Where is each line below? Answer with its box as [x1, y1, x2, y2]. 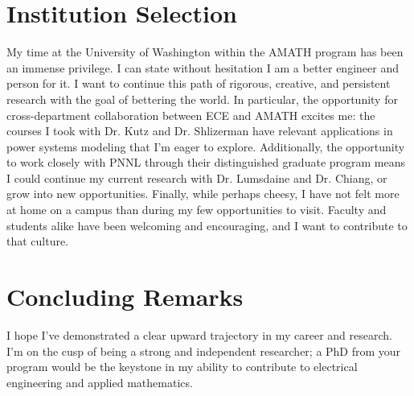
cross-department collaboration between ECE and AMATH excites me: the [6, 106, 375, 123]
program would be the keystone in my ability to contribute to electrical [6, 358, 358, 375]
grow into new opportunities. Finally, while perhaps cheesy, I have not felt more [6, 185, 400, 202]
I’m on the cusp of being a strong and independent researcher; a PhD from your [6, 342, 401, 359]
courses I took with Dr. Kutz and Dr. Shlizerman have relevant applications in [6, 122, 393, 139]
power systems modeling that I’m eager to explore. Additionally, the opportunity [6, 138, 405, 155]
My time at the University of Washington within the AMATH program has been [6, 43, 404, 60]
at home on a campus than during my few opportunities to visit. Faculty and [6, 201, 387, 218]
